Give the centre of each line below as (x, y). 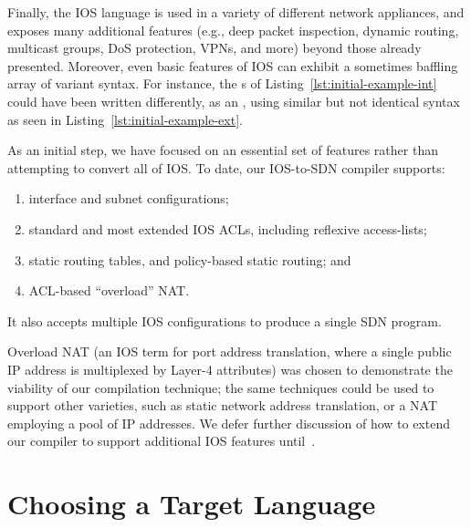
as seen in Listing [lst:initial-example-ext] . (125, 119)
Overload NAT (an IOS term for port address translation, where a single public (230, 351)
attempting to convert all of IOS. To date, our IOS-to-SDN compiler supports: (226, 167)
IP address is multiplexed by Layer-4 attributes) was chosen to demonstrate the (230, 369)
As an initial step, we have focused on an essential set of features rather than (223, 150)
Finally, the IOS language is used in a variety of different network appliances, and (236, 12)
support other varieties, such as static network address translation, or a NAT (223, 405)
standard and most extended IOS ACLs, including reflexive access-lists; (228, 228)
